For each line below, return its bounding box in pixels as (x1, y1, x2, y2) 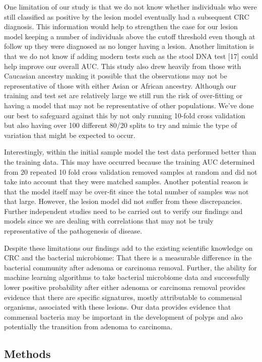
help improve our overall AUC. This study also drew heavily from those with (4, 60, 241, 71)
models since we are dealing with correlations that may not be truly (4, 215, 214, 226)
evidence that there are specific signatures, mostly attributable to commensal (4, 292, 242, 302)
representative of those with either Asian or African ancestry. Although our (4, 80, 237, 91)
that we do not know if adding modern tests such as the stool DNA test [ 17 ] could (4, 50, 258, 61)
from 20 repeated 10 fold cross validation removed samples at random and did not (4, 166, 257, 177)
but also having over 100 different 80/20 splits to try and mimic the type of (4, 120, 237, 130)
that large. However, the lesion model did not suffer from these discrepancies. (4, 196, 242, 206)
